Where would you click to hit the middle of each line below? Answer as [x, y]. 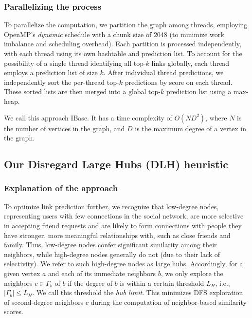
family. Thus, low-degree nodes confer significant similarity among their [110, 245]
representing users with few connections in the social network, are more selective [124, 216]
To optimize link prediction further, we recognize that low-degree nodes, [111, 206]
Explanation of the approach [61, 188]
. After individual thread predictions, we [163, 72]
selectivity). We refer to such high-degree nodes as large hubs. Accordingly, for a [124, 264]
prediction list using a [199, 91]
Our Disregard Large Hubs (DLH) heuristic [116, 164]
